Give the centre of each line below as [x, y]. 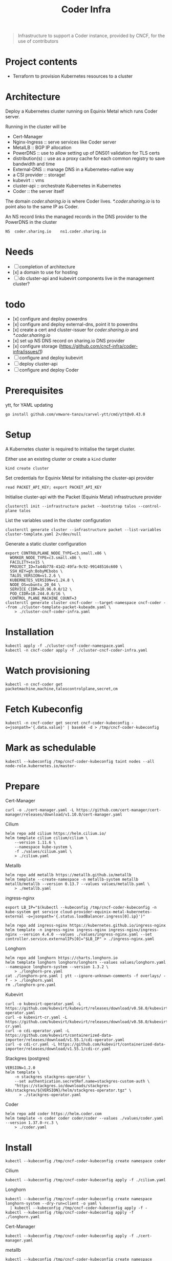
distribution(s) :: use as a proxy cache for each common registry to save [89, 158]
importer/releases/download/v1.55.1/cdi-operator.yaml [65, 1040]
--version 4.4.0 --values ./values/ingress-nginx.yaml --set [85, 934]
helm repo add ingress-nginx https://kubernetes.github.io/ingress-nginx [86, 925]
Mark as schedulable [51, 747]
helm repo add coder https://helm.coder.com [53, 1114]
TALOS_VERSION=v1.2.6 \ [35, 575]
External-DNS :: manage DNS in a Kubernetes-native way [73, 169]
